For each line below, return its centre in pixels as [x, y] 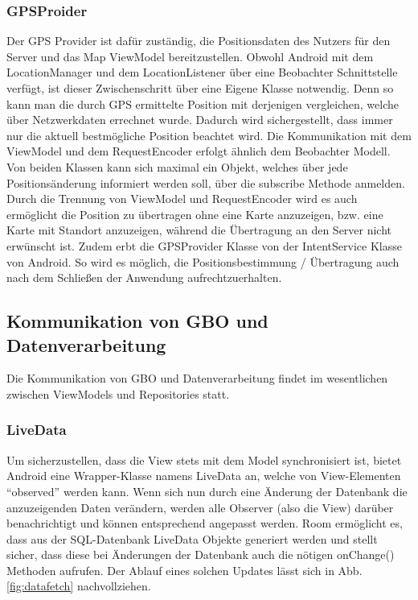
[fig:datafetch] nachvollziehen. [79, 586]
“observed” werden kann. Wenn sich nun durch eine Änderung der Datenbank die [207, 491]
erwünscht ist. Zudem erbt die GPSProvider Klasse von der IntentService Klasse [204, 245]
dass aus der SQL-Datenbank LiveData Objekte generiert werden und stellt [192, 538]
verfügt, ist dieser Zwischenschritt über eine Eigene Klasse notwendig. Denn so [200, 88]
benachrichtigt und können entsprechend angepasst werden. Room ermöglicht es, [205, 523]
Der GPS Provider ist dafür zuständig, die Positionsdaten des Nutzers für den [199, 41]
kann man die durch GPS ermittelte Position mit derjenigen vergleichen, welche [203, 103]
